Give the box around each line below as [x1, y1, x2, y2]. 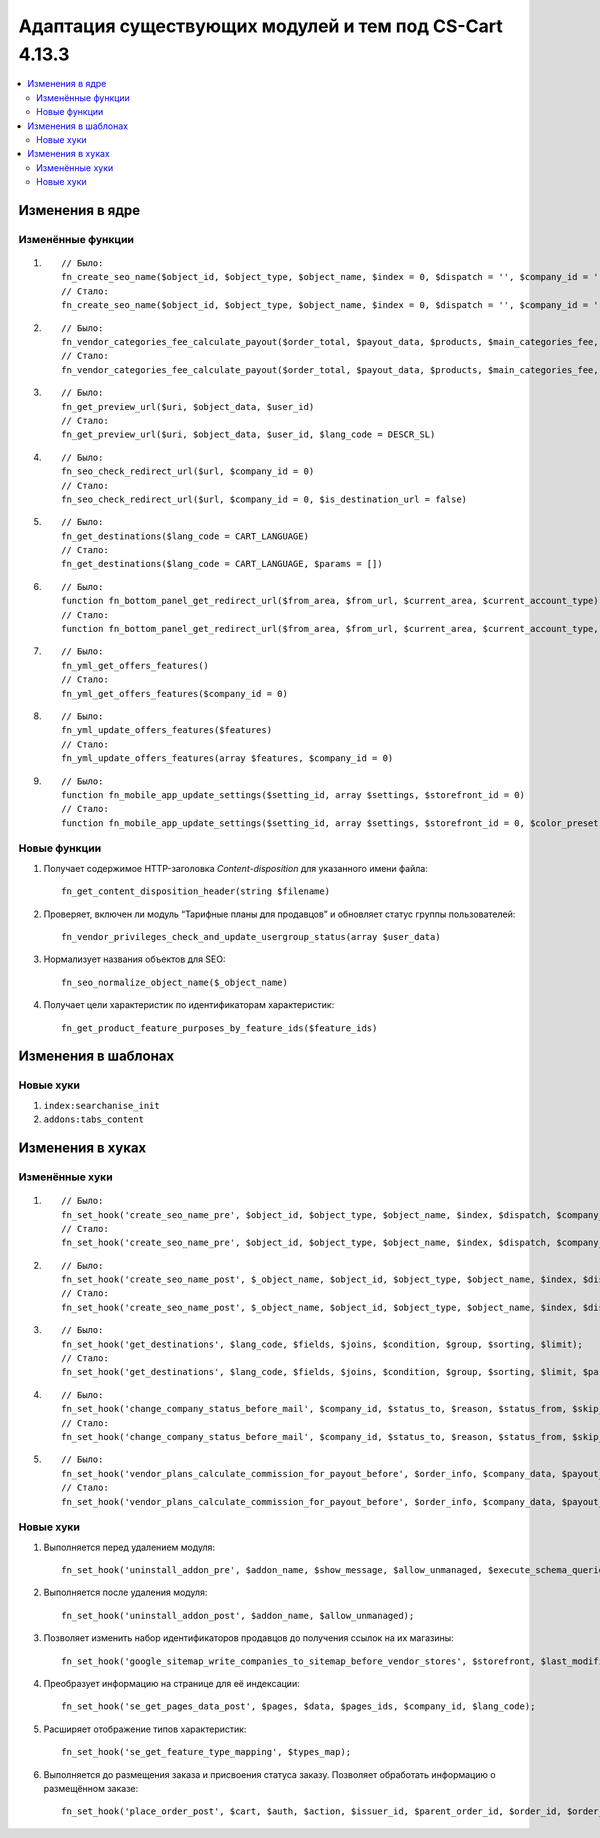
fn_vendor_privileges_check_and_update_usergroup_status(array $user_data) [61, 931, 441, 943]
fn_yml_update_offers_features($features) [61, 725, 273, 736]
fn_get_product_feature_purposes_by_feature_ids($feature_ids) [61, 1022, 378, 1034]
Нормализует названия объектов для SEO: [43, 953, 226, 965]
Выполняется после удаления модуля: [43, 1586, 208, 1599]
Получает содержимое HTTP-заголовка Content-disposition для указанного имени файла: [43, 862, 429, 874]
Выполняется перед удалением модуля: [43, 1541, 215, 1553]
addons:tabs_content [43, 1114, 145, 1125]
